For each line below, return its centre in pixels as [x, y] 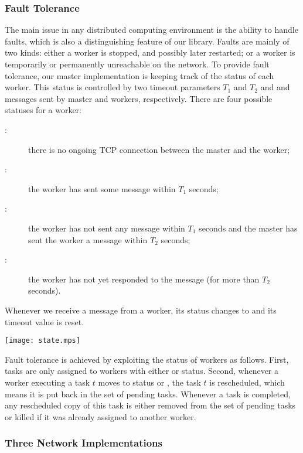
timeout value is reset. [45, 321]
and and [275, 87]
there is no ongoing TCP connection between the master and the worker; [159, 149]
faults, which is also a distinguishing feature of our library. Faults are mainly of [147, 41]
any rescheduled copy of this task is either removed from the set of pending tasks [150, 405]
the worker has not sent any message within [107, 228]
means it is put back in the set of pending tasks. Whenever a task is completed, [148, 394]
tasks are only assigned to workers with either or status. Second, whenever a [142, 371]
